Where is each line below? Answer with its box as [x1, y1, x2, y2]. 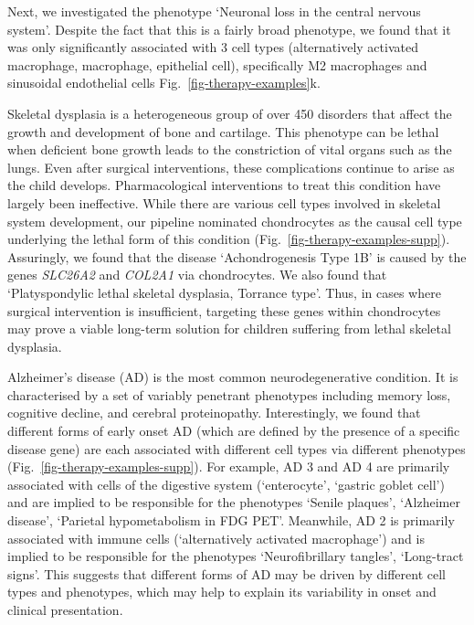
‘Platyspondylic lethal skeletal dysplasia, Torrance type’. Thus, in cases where [7, 282, 441, 302]
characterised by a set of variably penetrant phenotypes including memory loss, [7, 385, 451, 404]
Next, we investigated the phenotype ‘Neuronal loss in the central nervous [7, 2, 421, 20]
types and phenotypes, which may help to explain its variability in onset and [7, 582, 437, 601]
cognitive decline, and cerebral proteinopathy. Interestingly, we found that [7, 403, 421, 422]
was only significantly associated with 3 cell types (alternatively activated [7, 37, 418, 57]
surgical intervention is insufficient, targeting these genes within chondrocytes [7, 301, 441, 320]
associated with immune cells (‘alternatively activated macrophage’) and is [7, 528, 425, 547]
